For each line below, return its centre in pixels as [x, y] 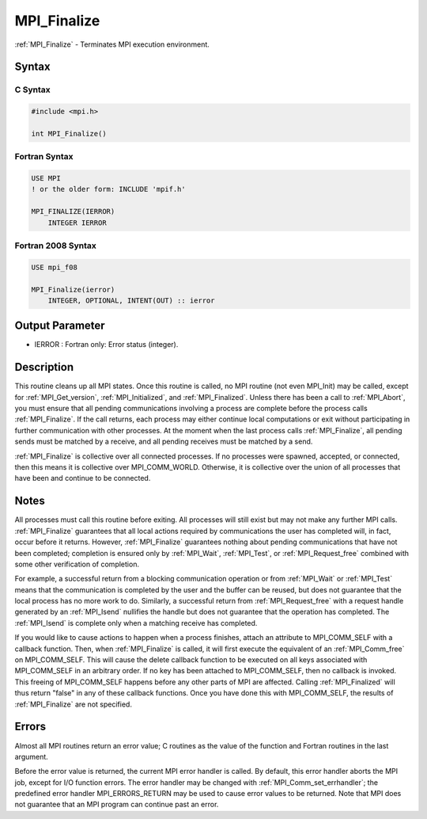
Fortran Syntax [44, 157]
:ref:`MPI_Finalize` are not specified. [73, 704]
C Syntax [32, 90]
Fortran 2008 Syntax [55, 246]
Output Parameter [60, 326]
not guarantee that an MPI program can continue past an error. [117, 805]
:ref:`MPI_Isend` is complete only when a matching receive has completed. [136, 623]
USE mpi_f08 [55, 267]
